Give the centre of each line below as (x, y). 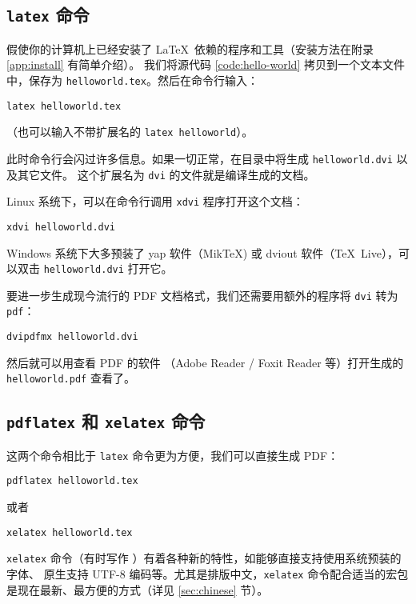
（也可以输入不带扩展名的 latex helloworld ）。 (130, 132)
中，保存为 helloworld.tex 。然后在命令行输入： (132, 80)
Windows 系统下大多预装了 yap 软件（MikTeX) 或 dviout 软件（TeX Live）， (202, 252)
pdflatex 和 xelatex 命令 (106, 421)
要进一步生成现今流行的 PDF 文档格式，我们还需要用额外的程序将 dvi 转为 (202, 295)
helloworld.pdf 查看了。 (71, 378)
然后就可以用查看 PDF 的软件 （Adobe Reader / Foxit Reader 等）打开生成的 (205, 362)
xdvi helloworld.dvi (61, 227)
